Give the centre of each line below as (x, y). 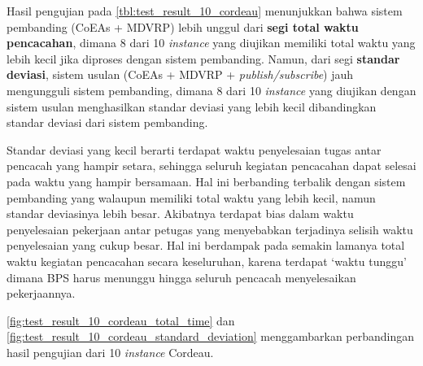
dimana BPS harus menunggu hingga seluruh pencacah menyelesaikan (181, 277)
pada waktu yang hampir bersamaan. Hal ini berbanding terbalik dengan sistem (206, 181)
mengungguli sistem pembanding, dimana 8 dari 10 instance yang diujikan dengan (211, 90)
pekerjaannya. (41, 293)
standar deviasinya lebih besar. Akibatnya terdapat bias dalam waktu (180, 213)
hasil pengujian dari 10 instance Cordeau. (110, 352)
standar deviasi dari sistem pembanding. (107, 122)
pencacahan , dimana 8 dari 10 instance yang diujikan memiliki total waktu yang (211, 43)
